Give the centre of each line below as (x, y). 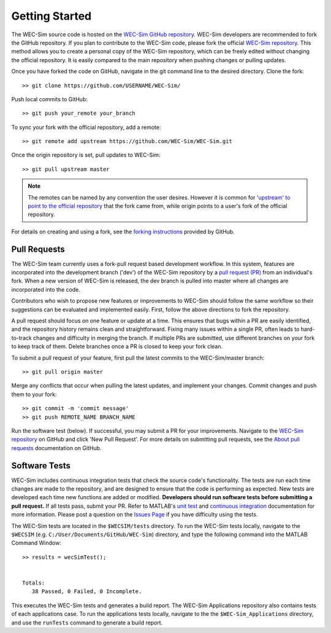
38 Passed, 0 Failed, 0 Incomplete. (87, 592)
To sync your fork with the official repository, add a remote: (86, 127)
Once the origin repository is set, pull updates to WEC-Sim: (86, 155)
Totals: (34, 583)
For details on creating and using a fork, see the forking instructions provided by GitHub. (123, 231)
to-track (21, 338)
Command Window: (36, 543)
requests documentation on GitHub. (56, 448)
